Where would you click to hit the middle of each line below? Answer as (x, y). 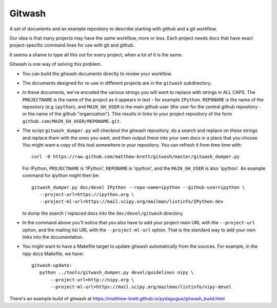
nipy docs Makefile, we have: (53, 254)
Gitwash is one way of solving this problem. (56, 64)
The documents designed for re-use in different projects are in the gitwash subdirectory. (117, 83)
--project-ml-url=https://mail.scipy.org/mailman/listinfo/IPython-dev (131, 202)
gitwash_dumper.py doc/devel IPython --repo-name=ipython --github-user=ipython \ (138, 187)
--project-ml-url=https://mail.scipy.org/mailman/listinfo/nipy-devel (141, 287)
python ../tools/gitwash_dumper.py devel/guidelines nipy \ (116, 273)
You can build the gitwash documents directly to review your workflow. (97, 73)
